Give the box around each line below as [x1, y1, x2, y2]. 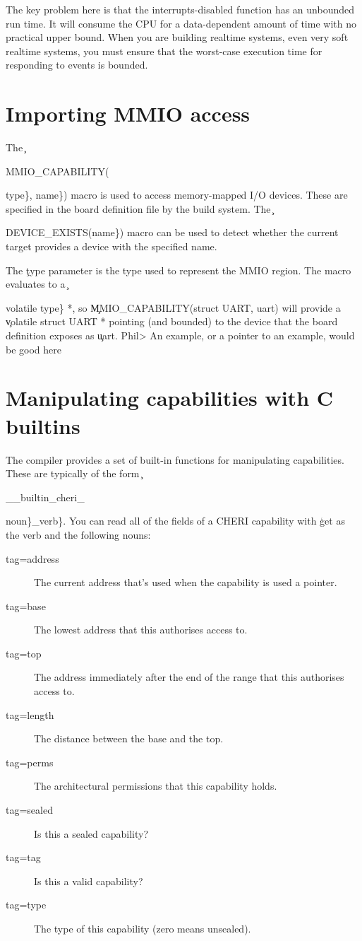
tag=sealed [6, 802, 53, 817]
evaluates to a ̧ [6, 276, 68, 291]
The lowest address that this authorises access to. [34, 622, 248, 637]
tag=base [6, 598, 46, 613]
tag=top [6, 645, 42, 660]
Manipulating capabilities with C [6, 383, 334, 412]
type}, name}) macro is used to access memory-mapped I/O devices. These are [6, 187, 348, 202]
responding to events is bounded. [6, 57, 148, 72]
